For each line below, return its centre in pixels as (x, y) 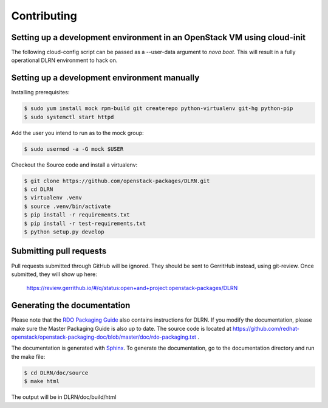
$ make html (42, 381)
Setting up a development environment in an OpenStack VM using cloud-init (159, 37)
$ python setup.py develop (64, 232)
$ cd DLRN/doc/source (56, 373)
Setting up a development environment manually (105, 78)
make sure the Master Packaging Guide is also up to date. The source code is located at (121, 328)
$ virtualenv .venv (53, 198)
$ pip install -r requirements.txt (77, 215)
